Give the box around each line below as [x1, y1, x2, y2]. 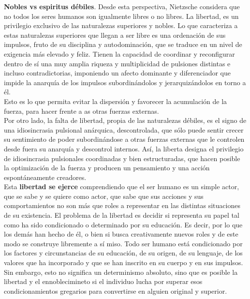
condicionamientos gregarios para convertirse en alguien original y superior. [4, 285, 227, 296]
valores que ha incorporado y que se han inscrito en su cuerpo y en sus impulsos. [4, 257, 243, 268]
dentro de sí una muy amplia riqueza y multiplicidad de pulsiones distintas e [4, 58, 231, 68]
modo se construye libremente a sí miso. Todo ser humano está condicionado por [4, 238, 243, 248]
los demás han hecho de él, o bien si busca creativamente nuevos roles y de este [4, 229, 238, 239]
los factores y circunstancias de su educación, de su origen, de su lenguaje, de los [4, 248, 243, 258]
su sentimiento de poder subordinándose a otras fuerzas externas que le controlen [4, 134, 245, 144]
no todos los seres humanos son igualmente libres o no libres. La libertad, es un [4, 11, 239, 21]
